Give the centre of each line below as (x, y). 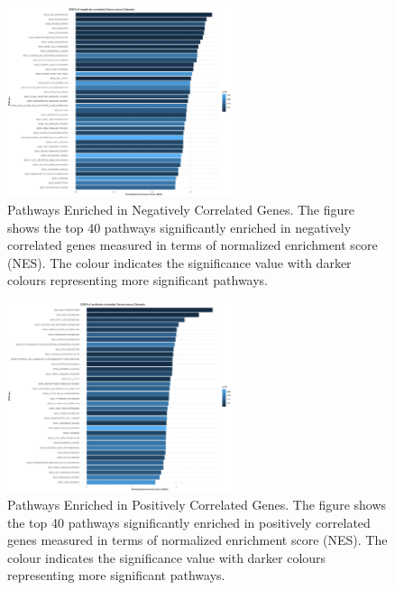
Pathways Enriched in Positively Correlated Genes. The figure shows (197, 505)
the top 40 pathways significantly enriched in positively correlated (189, 522)
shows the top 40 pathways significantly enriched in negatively (179, 227)
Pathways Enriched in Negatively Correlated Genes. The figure (181, 210)
